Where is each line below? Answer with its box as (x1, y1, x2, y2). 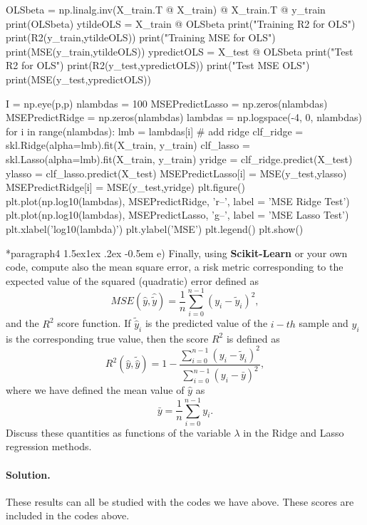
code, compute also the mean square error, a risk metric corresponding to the (6, 259, 343, 274)
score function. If (57, 316, 131, 331)
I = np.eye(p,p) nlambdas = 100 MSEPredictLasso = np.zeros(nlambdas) (6, 95, 328, 110)
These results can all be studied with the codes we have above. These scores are (6, 494, 354, 509)
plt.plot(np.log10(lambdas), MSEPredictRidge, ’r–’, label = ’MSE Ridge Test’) (6, 193, 350, 208)
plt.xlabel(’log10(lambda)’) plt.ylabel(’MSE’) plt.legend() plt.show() (6, 221, 304, 236)
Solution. (6, 467, 51, 482)
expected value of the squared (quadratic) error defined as (6, 273, 259, 288)
